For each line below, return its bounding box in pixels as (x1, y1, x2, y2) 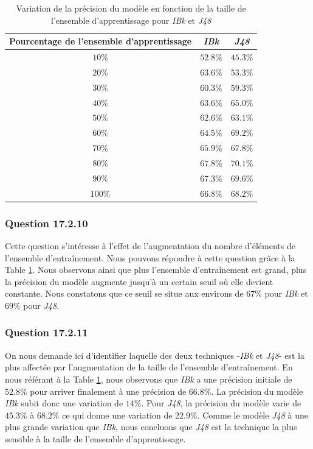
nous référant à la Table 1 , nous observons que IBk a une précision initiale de (5, 372, 292, 385)
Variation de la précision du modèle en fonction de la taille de (16, 2, 246, 14)
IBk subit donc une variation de (5, 397, 123, 409)
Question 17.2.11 (5, 325, 88, 340)
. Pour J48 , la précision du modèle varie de (141, 397, 301, 409)
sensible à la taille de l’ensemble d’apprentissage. (5, 432, 186, 445)
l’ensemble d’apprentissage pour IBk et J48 (50, 13, 212, 26)
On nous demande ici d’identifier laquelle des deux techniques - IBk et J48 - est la (5, 348, 304, 361)
